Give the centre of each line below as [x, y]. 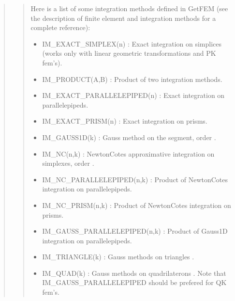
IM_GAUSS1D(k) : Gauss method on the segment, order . [129, 137]
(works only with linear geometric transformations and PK [129, 53]
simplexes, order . [68, 163]
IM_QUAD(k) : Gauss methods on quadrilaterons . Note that [134, 273]
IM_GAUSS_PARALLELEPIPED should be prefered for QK [134, 282]
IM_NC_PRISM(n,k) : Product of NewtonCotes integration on [137, 205]
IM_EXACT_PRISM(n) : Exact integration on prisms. [125, 121]
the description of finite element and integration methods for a [123, 18]
